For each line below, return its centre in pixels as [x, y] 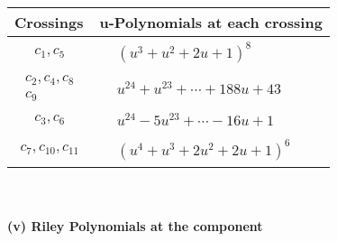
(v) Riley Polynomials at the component [135, 226]
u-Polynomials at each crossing [211, 22]
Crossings [49, 22]
